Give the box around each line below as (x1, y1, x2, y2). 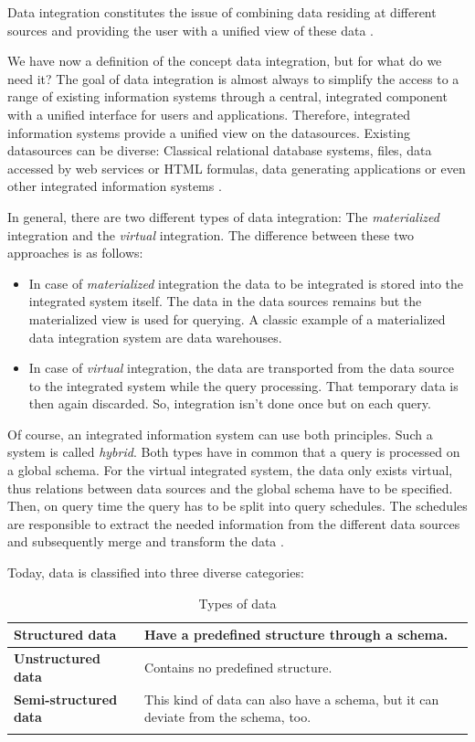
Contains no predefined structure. (144, 657, 332, 676)
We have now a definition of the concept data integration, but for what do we (7, 51, 442, 70)
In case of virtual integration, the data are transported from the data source (28, 358, 454, 377)
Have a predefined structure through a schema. (144, 625, 449, 644)
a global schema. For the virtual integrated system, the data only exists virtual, (7, 461, 453, 480)
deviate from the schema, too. (144, 707, 311, 726)
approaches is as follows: (7, 243, 143, 262)
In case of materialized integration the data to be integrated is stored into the (28, 273, 464, 292)
